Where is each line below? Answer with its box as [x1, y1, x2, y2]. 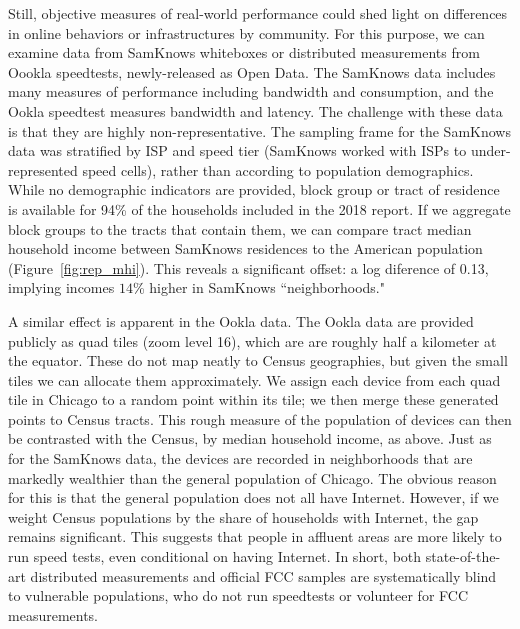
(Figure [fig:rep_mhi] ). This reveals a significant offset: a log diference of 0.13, [8, 257, 489, 278]
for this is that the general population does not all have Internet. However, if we [8, 487, 499, 508]
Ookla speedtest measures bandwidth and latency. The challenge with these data [8, 100, 503, 121]
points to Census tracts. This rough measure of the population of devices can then [8, 408, 512, 429]
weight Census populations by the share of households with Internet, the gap [8, 506, 479, 527]
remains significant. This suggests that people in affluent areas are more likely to [8, 526, 502, 547]
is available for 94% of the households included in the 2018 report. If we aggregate [8, 198, 511, 219]
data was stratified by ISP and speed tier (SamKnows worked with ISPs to [8, 140, 467, 161]
